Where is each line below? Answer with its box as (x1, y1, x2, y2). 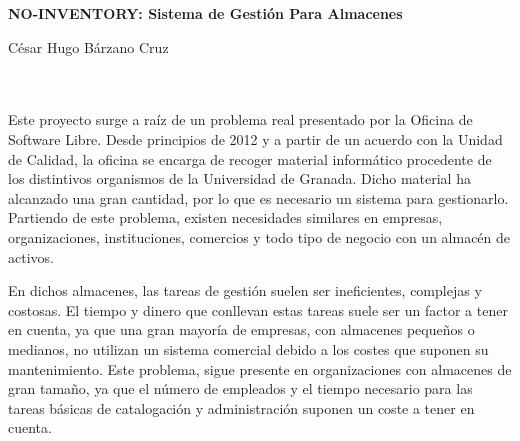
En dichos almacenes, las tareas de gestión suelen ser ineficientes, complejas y (8, 280, 482, 301)
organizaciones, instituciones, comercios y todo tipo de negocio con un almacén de (8, 226, 511, 247)
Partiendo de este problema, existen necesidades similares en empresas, (8, 207, 443, 228)
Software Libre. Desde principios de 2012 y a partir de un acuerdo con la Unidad (8, 128, 503, 149)
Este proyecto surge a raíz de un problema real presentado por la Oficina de (8, 109, 473, 130)
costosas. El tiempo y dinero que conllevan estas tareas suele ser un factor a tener (8, 299, 508, 320)
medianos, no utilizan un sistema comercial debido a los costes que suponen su (8, 338, 489, 359)
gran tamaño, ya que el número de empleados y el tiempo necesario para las (8, 378, 473, 399)
